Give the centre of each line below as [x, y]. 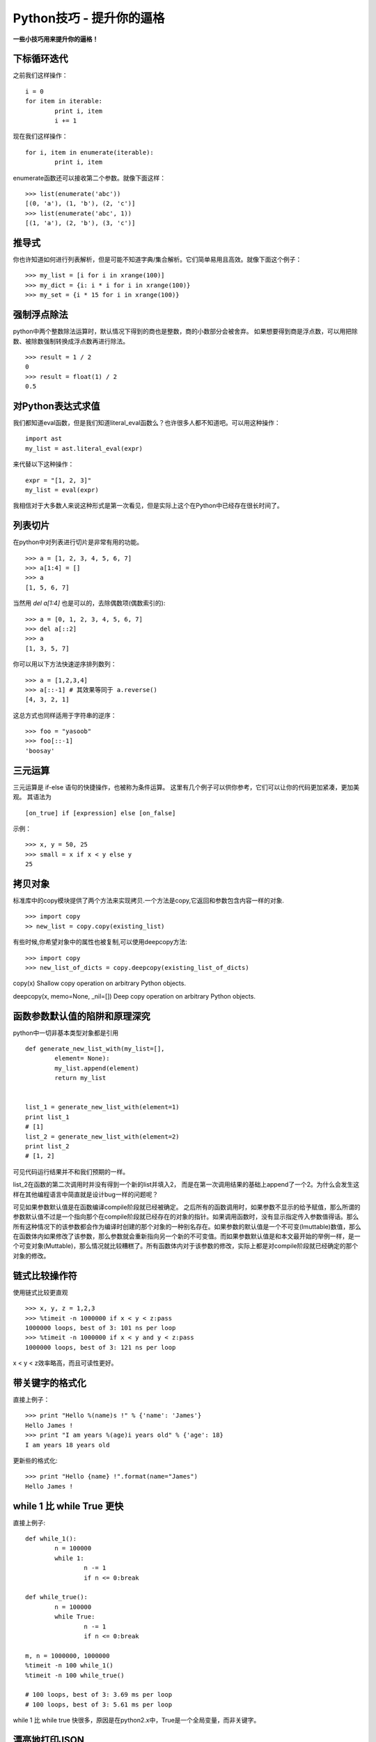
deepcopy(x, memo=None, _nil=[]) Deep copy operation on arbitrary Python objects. [134, 996]
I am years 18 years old [68, 1445]
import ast [44, 439]
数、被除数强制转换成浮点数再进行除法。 [71, 341]
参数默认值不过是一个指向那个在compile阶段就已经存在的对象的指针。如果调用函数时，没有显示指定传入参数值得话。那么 [186, 1217]
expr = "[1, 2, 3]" [58, 480]
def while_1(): [51, 1539]
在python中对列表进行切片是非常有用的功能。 [78, 542]
